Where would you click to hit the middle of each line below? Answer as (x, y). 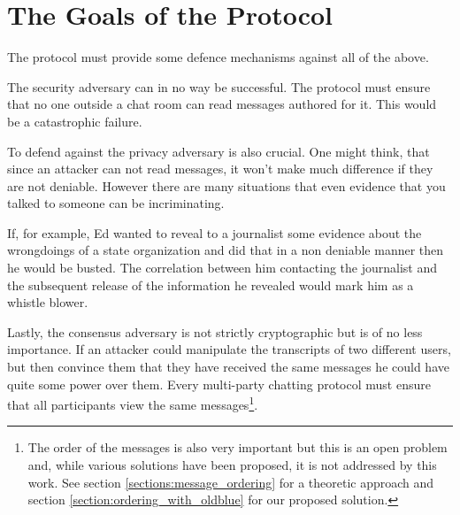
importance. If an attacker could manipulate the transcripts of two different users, (229, 349)
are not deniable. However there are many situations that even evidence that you (226, 185)
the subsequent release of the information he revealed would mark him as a (211, 284)
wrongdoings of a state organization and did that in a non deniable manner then (226, 250)
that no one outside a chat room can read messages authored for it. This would (222, 104)
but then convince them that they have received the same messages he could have (228, 367)
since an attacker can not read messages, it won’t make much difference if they (220, 169)
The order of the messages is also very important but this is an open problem (238, 447)
